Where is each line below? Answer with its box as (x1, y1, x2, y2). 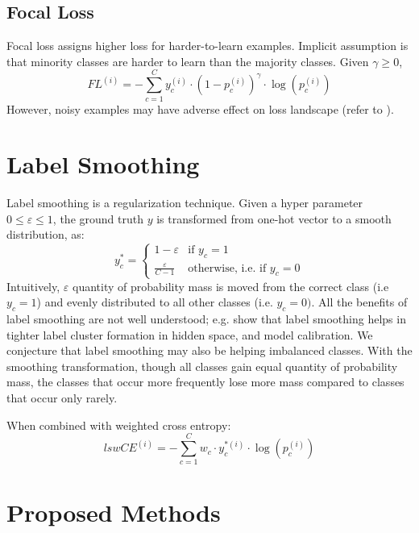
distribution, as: (6, 226, 85, 243)
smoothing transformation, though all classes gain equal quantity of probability (6, 357, 398, 374)
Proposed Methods (6, 495, 221, 528)
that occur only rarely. (6, 389, 118, 406)
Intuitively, (6, 277, 60, 294)
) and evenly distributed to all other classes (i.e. (36, 294, 273, 310)
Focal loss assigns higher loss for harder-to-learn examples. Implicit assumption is (6, 37, 409, 54)
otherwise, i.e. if (188, 262, 267, 274)
